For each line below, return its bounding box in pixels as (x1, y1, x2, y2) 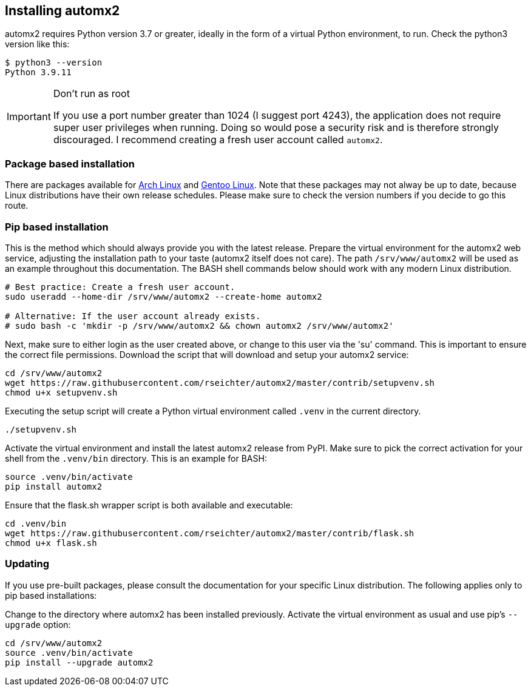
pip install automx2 (5, 481, 103, 491)
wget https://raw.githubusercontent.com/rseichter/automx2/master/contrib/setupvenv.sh (5, 377, 435, 388)
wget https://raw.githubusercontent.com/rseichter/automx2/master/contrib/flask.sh (5, 528, 414, 538)
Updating (5, 558, 50, 570)
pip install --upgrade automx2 (5, 657, 154, 667)
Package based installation (5, 157, 135, 170)
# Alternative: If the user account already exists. (5, 311, 261, 321)
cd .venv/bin (5, 518, 67, 528)
